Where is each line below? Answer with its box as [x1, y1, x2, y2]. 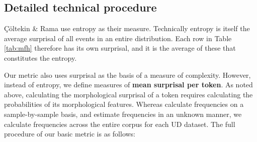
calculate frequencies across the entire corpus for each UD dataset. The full [4, 118, 235, 129]
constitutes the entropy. [4, 52, 77, 63]
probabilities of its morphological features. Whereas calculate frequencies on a [4, 99, 244, 109]
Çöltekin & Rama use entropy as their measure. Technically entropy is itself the [4, 23, 250, 34]
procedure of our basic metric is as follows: [4, 128, 136, 139]
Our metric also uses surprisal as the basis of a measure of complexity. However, [4, 69, 251, 80]
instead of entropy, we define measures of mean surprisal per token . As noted [4, 79, 253, 90]
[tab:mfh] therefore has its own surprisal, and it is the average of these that [4, 43, 236, 53]
